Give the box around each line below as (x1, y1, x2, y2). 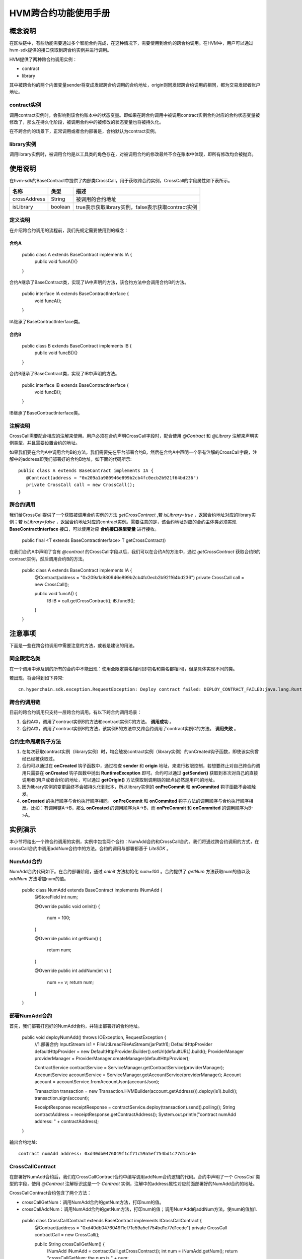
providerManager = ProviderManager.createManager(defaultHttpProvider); (34, 1056, 190, 1062)
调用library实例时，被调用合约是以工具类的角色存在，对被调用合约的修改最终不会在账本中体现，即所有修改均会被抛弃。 (9, 151, 256, 157)
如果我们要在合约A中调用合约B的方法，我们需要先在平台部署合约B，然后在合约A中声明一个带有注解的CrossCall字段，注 (9, 449, 257, 455)
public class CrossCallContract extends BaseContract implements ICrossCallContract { (22, 1218, 202, 1224)
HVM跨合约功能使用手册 (9, 8, 110, 19)
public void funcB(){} (34, 350, 78, 356)
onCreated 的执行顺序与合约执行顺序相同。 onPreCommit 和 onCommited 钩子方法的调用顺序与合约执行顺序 (22, 798, 249, 804)
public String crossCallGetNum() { (34, 1241, 105, 1247)
